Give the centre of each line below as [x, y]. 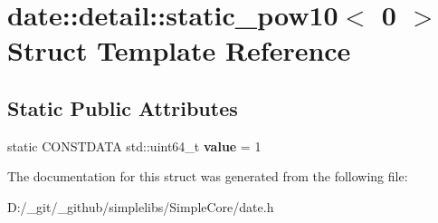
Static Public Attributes [123, 107]
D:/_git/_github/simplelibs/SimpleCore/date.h [141, 206]
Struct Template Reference [179, 50]
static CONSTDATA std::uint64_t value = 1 [134, 145]
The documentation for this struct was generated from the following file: [208, 176]
